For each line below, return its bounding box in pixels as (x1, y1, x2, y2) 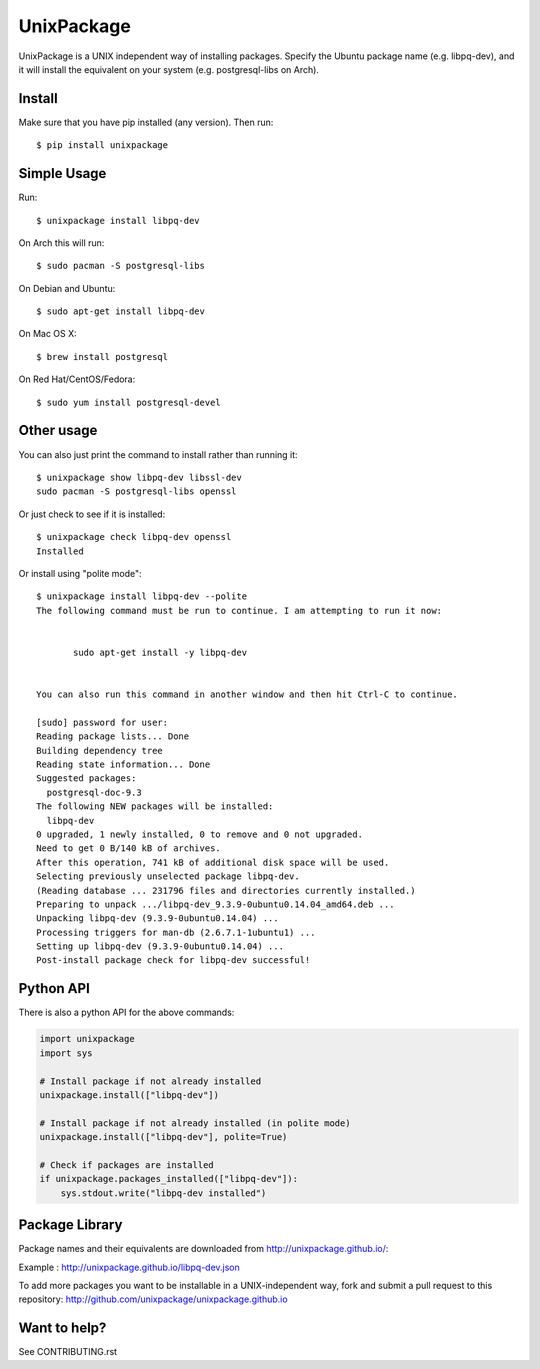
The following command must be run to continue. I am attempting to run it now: (36, 605, 443, 616)
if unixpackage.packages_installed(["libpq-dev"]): (39, 1173, 299, 1185)
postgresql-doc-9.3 (46, 786, 142, 798)
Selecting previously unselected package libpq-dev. (36, 871, 300, 882)
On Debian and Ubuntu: (18, 282, 116, 294)
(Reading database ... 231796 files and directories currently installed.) (36, 885, 416, 896)
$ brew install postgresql (36, 351, 169, 362)
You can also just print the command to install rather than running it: (18, 448, 299, 460)
